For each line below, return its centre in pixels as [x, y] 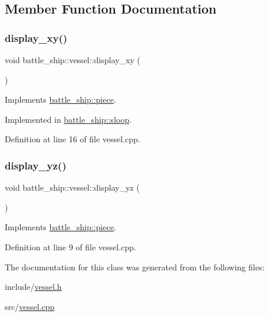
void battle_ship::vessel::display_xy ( [73, 60]
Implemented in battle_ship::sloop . [68, 119]
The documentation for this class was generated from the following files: [135, 267]
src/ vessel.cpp [30, 306]
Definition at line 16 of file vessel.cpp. [73, 139]
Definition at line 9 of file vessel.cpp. [70, 246]
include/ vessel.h [33, 287]
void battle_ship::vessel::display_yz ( [72, 187]
